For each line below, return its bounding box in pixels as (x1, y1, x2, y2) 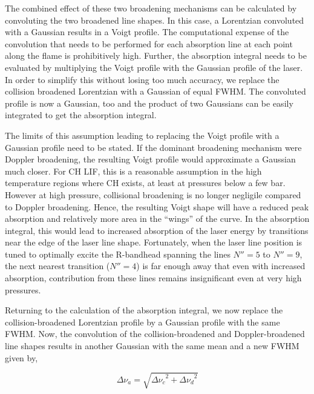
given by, (5, 351, 38, 364)
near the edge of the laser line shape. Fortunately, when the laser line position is (5, 236, 303, 249)
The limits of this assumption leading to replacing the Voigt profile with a (5, 129, 280, 141)
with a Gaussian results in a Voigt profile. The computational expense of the (5, 25, 289, 38)
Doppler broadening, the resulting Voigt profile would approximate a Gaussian (5, 153, 296, 165)
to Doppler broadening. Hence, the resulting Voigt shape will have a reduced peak (5, 200, 309, 213)
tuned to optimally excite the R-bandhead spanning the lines (5, 247, 231, 260)
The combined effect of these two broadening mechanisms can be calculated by (5, 2, 297, 14)
